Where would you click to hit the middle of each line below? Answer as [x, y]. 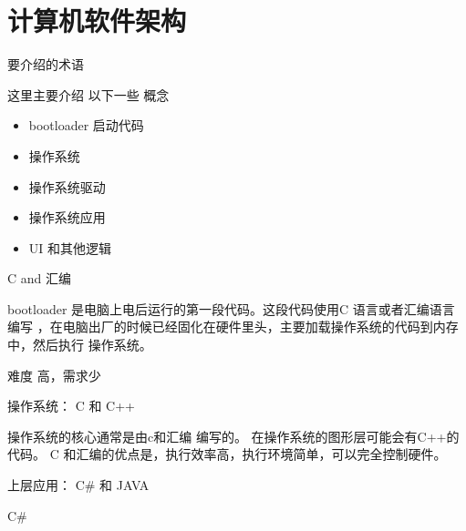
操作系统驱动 [67, 186]
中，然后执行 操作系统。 [80, 345]
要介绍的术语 [46, 64]
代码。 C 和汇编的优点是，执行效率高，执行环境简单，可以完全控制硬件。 [227, 454]
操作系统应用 [67, 217]
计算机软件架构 [97, 20]
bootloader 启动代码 [86, 125]
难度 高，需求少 [54, 375]
